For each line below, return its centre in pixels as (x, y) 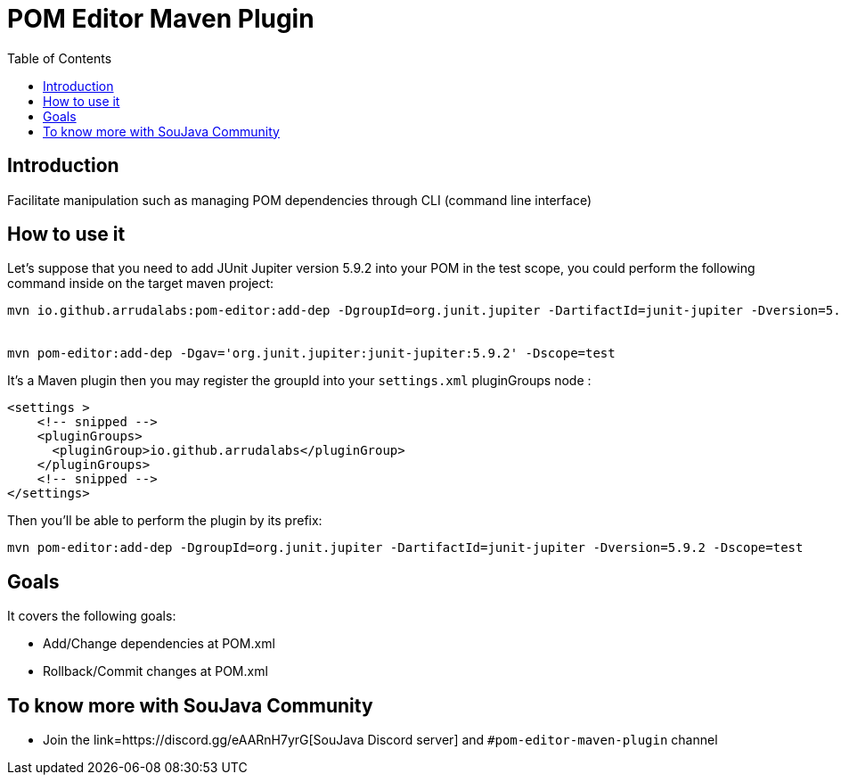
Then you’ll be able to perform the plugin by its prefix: (165, 521)
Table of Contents (60, 58)
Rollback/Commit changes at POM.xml (155, 671)
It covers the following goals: (92, 616)
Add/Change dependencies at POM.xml (159, 644)
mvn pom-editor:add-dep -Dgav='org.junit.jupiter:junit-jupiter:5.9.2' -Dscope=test (311, 354)
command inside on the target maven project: (141, 284)
